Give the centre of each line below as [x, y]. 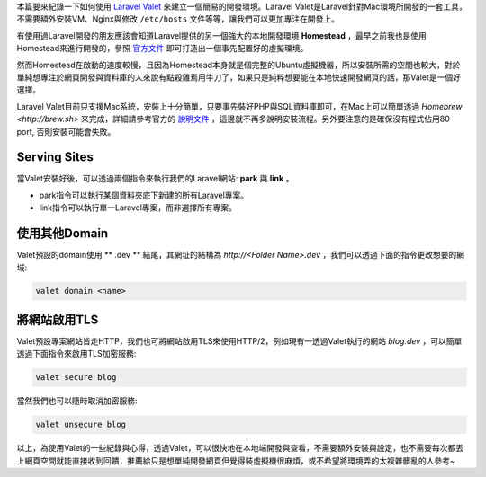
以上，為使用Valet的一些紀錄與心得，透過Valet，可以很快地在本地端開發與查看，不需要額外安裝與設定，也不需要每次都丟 [240, 448]
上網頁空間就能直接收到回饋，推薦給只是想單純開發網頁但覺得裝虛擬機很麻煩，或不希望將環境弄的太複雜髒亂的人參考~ [236, 460]
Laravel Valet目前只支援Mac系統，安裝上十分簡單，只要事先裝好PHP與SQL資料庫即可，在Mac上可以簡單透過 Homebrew [239, 106]
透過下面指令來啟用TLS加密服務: [76, 354]
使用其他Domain [63, 234]
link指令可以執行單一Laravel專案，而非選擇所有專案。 [138, 208]
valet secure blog [76, 378]
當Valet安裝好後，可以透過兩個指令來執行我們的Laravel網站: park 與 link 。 [155, 179]
